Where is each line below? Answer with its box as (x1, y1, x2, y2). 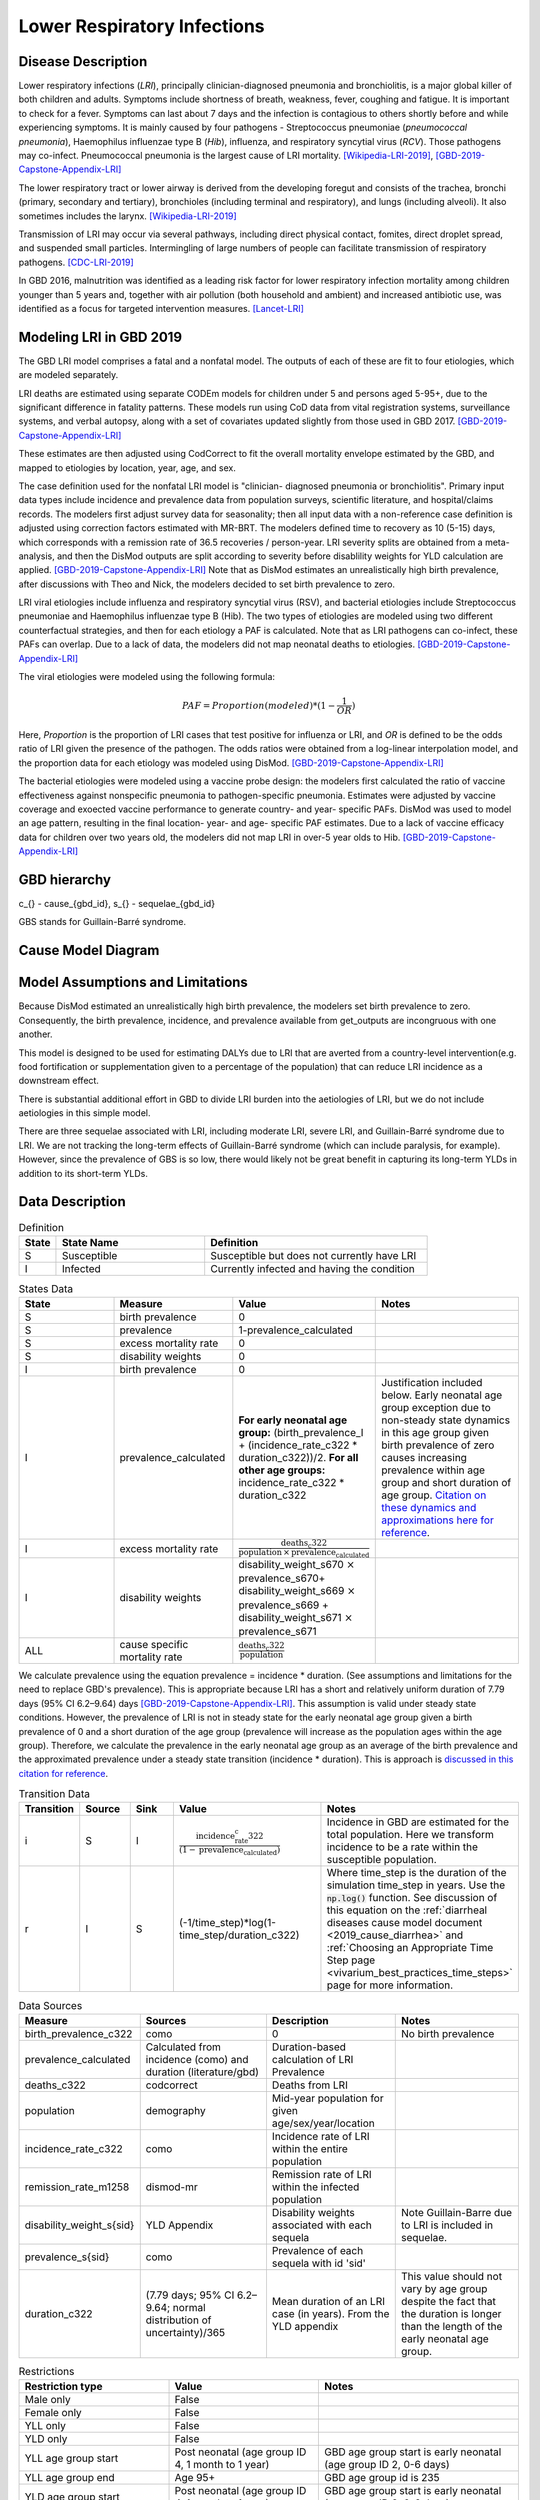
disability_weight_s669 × (238, 1584, 356, 1598)
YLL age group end (24, 2471, 115, 2485)
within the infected (271, 2180, 360, 2194)
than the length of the (401, 2319, 503, 2333)
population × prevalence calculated (238, 1547, 370, 1559)
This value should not (401, 2269, 503, 2283)
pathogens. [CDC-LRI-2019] (18, 256, 134, 268)
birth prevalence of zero (381, 1438, 495, 1452)
